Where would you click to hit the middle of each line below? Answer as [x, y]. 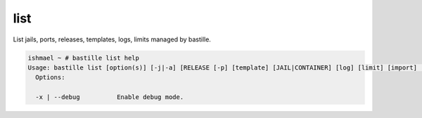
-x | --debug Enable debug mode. [110, 97]
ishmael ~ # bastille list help [84, 58]
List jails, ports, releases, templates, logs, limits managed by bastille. [112, 39]
